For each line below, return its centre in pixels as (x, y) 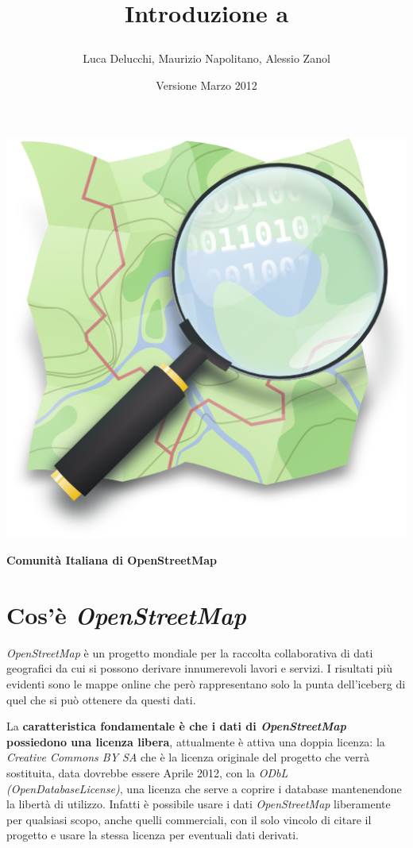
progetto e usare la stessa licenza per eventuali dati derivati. (152, 835)
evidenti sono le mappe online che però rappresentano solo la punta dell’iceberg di (206, 684)
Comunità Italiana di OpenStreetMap (112, 560)
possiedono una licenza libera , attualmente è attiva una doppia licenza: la (196, 741)
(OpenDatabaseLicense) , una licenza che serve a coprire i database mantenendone (204, 788)
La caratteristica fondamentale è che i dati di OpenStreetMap (176, 726)
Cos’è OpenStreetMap (126, 615)
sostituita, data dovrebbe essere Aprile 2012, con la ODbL (147, 773)
